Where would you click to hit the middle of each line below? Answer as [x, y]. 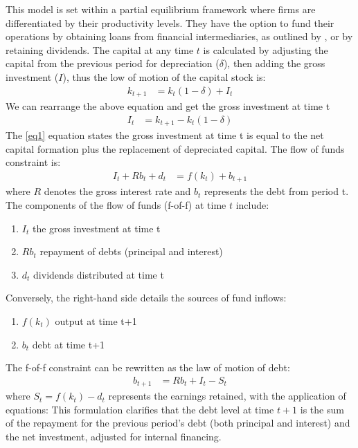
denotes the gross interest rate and [117, 191]
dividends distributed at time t [99, 274]
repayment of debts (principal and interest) [131, 251]
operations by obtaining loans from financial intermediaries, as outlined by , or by [179, 36]
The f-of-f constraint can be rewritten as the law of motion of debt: [148, 367]
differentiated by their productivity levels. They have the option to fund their [170, 22]
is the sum [322, 409]
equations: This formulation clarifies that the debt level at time [140, 409]
